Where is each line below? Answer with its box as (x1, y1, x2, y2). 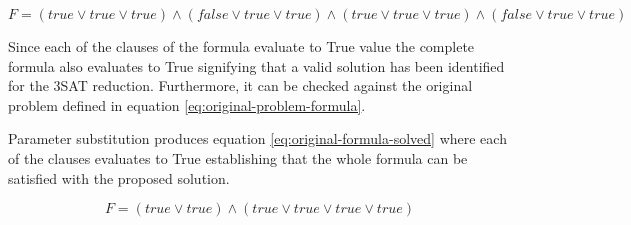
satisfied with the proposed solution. (8, 167, 230, 188)
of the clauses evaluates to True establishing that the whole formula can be (8, 147, 468, 168)
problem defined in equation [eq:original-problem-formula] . (8, 94, 366, 115)
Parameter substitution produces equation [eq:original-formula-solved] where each (8, 128, 507, 149)
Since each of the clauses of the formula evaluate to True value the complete (8, 36, 475, 56)
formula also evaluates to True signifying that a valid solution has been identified (8, 55, 505, 76)
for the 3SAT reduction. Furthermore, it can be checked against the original (8, 75, 473, 96)
